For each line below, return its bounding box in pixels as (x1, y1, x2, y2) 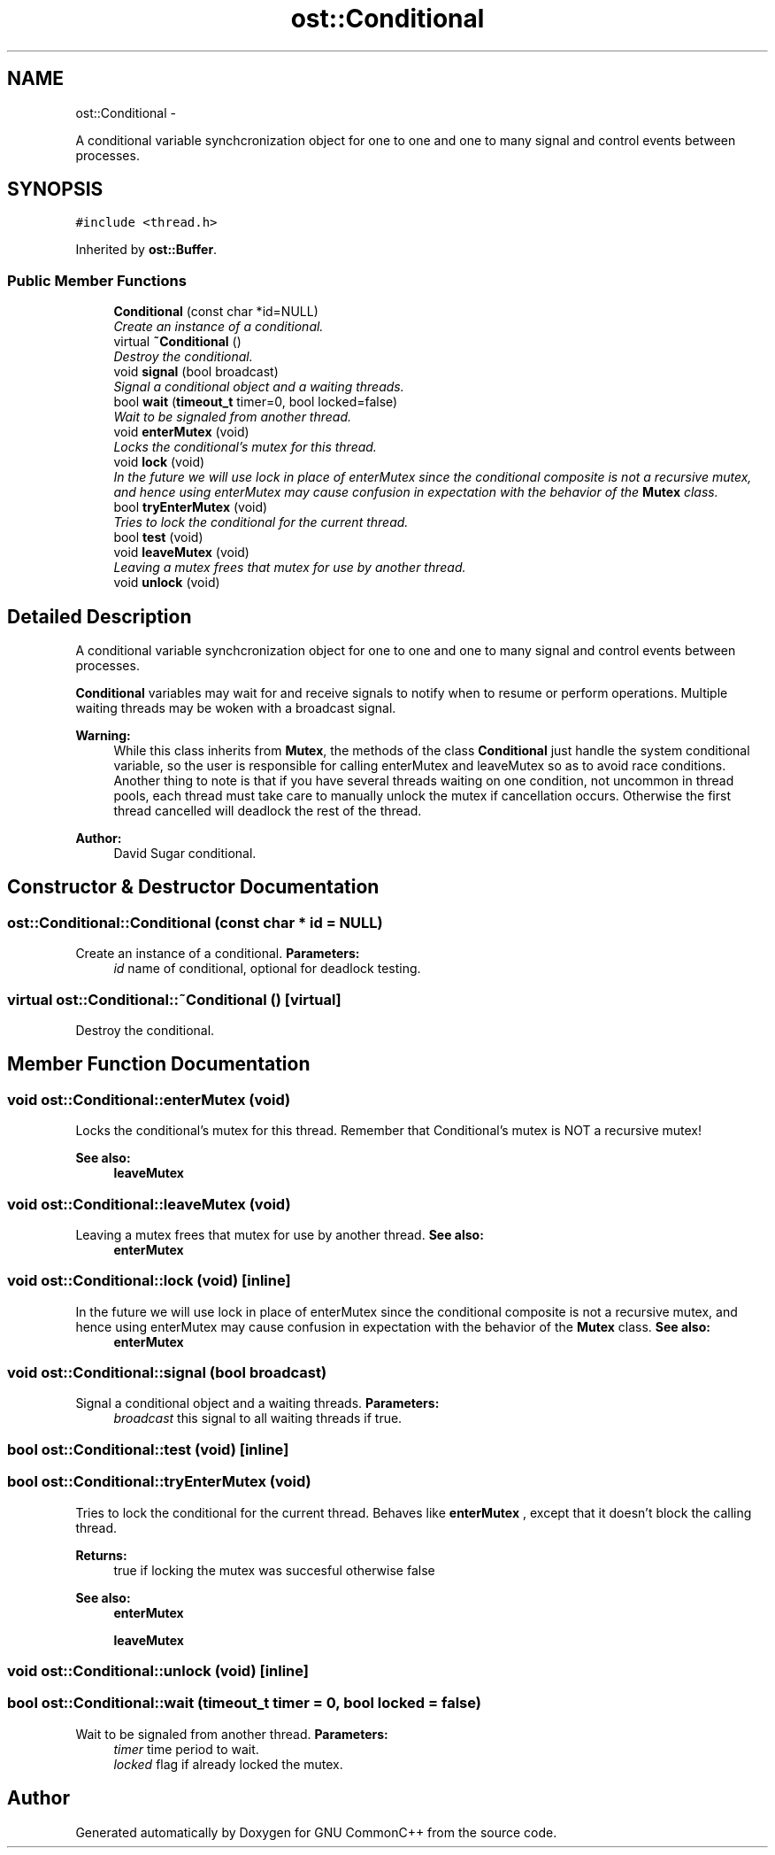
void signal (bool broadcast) (113, 364, 279, 380)
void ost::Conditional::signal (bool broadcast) (7, 1364, 327, 1382)
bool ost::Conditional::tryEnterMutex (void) (7, 1472, 311, 1491)
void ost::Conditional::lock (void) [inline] (7, 1271, 291, 1290)
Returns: (75, 1547, 127, 1563)
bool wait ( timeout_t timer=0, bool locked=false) (113, 394, 398, 410)
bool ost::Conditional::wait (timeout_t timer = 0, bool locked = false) (7, 1694, 481, 1712)
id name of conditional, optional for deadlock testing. (113, 961, 421, 977)
